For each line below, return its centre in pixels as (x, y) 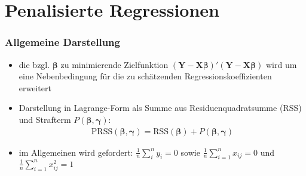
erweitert (35, 87)
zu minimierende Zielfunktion (114, 64)
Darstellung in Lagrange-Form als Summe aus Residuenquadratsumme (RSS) (160, 108)
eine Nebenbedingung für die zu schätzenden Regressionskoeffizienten (145, 76)
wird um (281, 64)
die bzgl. (34, 64)
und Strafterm (45, 119)
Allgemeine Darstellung (62, 42)
